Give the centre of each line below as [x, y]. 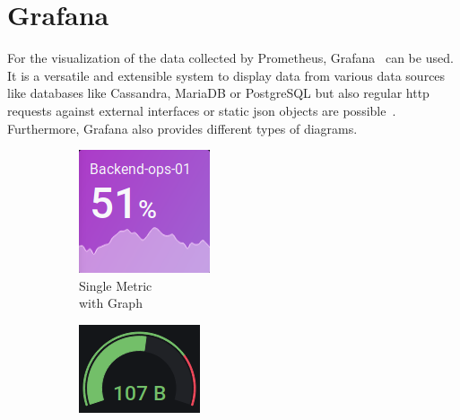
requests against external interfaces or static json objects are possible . [202, 110]
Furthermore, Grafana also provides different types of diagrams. [182, 128]
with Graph [111, 303]
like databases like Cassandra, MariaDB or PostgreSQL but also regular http [218, 93]
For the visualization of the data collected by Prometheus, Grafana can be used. [230, 58]
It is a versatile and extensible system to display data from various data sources [226, 75]
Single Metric [116, 285]
